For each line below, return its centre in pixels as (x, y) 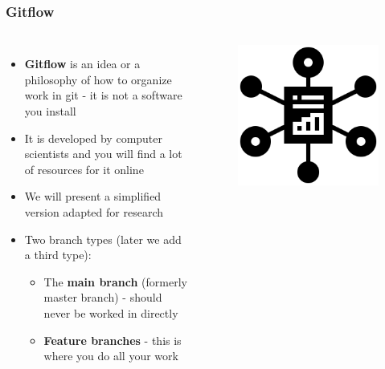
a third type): (58, 255)
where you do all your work (111, 356)
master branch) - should (103, 297)
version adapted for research (94, 211)
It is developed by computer (94, 138)
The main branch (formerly (115, 281)
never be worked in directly (111, 312)
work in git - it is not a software (103, 95)
